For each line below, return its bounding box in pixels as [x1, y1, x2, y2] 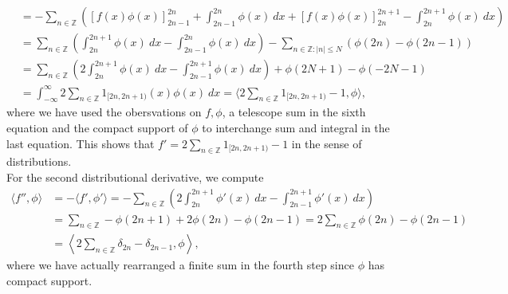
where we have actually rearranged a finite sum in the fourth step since [6, 257, 354, 273]
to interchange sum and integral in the [202, 120, 390, 136]
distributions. [6, 153, 72, 170]
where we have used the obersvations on [6, 104, 202, 120]
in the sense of [291, 135, 362, 151]
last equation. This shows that [6, 135, 155, 151]
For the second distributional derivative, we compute [6, 169, 264, 185]
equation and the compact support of [6, 120, 188, 136]
